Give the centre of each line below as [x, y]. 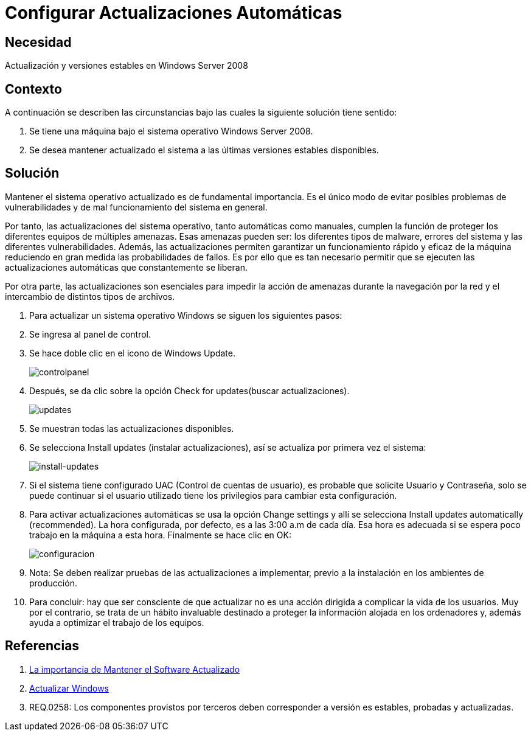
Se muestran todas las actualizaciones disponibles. [132, 428]
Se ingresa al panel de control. [90, 334]
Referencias [42, 646]
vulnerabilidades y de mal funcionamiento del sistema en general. [136, 207]
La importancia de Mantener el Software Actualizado [135, 669]
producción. [53, 583]
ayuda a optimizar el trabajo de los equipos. [117, 622]
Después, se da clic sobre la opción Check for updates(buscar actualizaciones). [189, 391]
